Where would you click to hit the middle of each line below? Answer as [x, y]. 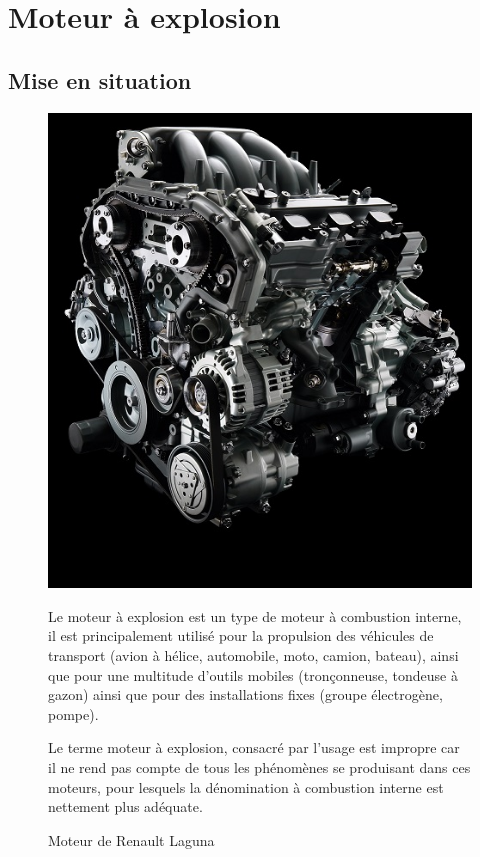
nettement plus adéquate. [125, 806]
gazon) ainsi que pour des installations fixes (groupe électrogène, [245, 694]
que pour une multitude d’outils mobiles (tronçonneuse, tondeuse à [253, 674]
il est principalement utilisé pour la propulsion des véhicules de [241, 635]
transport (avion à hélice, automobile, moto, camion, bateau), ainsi [253, 654]
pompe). [73, 713]
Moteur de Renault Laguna [131, 839]
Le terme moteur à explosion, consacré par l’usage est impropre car [254, 747]
